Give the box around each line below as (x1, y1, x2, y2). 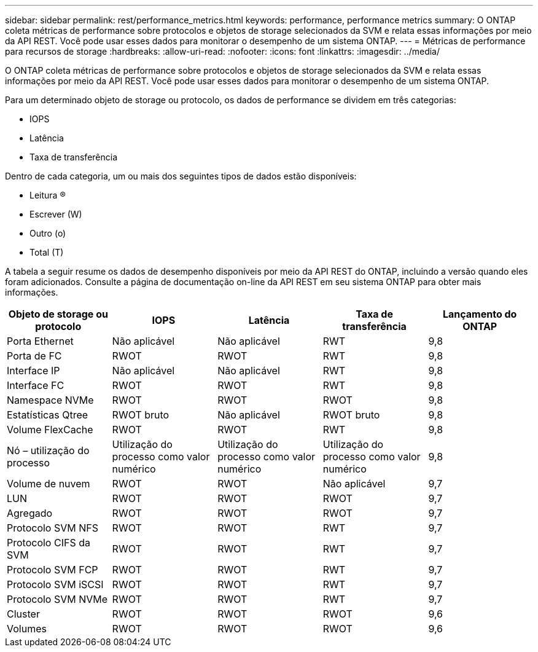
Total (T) (29, 247, 64, 257)
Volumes (7, 623, 47, 635)
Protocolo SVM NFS (7, 522, 98, 534)
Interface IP (7, 364, 60, 377)
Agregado (7, 507, 53, 519)
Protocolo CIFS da (7, 536, 90, 549)
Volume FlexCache (7, 423, 93, 436)
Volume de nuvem (7, 477, 90, 490)
